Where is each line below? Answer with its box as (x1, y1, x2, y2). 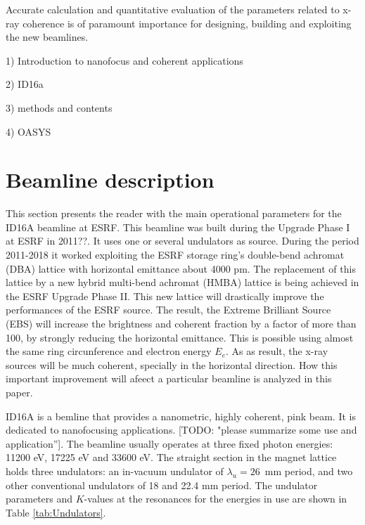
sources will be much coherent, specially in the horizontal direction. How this (6, 357, 338, 372)
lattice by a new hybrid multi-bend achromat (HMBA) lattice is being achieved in (6, 275, 359, 290)
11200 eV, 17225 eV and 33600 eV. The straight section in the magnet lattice (6, 450, 337, 465)
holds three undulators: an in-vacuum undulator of (6, 463, 224, 478)
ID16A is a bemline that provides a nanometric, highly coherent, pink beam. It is (6, 408, 356, 423)
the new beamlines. (6, 30, 89, 44)
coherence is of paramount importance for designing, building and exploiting (23, 15, 352, 30)
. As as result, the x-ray (226, 344, 328, 358)
